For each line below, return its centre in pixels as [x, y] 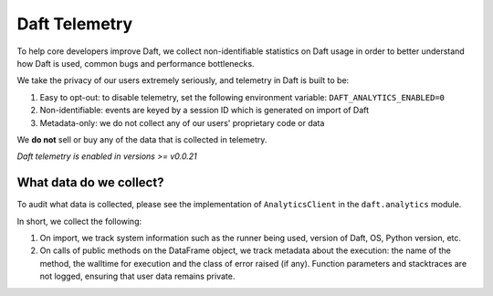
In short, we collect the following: [79, 221]
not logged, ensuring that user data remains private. [137, 276]
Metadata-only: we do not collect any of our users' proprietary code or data [182, 122]
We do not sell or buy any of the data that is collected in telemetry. [142, 139]
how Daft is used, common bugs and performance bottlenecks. [136, 63]
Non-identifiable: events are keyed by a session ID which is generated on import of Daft [205, 111]
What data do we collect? [90, 183]
